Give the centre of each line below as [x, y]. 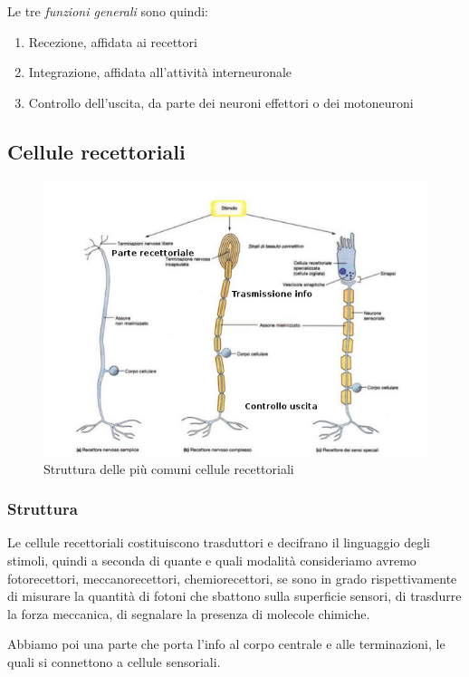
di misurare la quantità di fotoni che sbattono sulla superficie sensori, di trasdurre [234, 596]
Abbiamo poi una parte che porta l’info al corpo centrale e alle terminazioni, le [226, 644]
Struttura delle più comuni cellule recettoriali [169, 468]
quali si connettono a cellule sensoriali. [114, 662]
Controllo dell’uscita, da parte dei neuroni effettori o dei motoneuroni [221, 102]
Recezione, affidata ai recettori [113, 41]
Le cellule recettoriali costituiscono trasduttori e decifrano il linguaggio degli [219, 542]
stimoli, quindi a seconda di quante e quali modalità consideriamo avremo [212, 561]
